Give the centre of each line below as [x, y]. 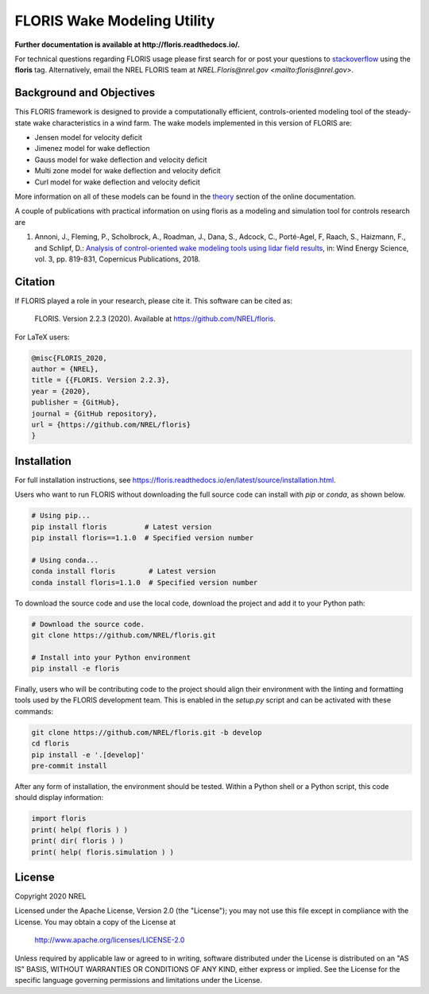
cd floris [50, 744]
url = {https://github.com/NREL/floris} [111, 424]
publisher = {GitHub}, [75, 402]
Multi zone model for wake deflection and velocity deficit [128, 171]
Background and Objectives [85, 93]
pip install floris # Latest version [122, 527]
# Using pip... [61, 516]
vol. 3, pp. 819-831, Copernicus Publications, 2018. [118, 259]
